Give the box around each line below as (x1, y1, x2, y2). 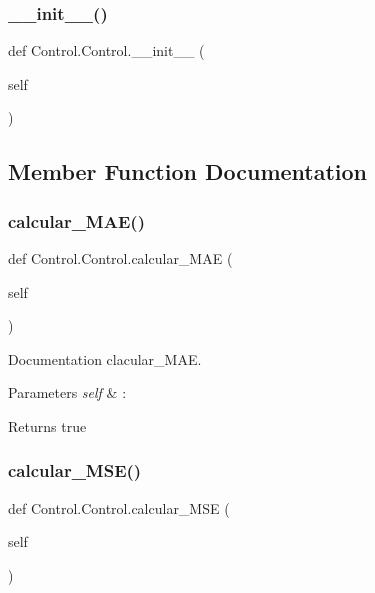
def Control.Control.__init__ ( (8, 40, 205, 61)
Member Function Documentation (8, 156, 368, 187)
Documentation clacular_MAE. (8, 348, 202, 369)
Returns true (8, 415, 87, 436)
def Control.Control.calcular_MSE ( (8, 497, 230, 518)
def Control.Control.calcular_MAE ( (8, 248, 233, 268)
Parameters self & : (8, 382, 127, 403)
